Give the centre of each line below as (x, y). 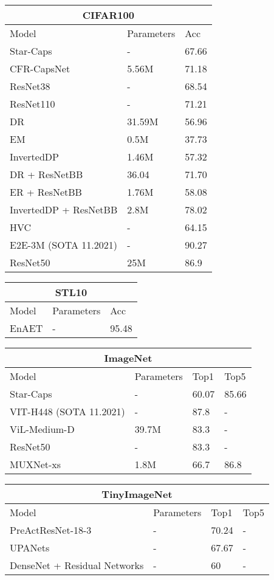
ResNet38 (30, 86)
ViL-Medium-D (42, 429)
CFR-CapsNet (40, 68)
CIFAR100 (108, 15)
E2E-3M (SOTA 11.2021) (63, 245)
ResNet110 (33, 104)
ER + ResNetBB (46, 192)
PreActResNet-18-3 (51, 530)
